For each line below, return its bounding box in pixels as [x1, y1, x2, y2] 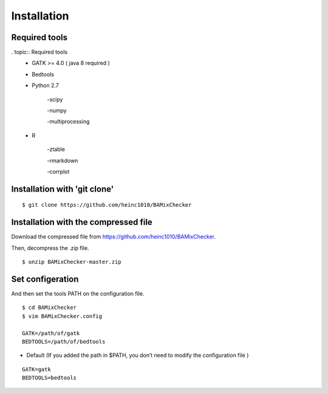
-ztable [47, 146, 65, 153]
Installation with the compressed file [11, 217, 153, 227]
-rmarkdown [47, 157, 78, 164]
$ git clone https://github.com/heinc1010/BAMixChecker [22, 201, 192, 209]
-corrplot [47, 168, 70, 175]
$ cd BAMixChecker [22, 304, 77, 311]
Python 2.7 [32, 82, 59, 89]
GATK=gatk [22, 365, 51, 373]
